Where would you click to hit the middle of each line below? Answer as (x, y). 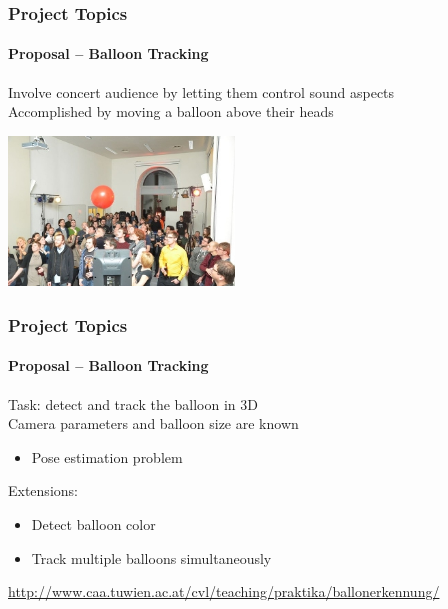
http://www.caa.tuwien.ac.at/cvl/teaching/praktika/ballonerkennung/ (224, 591)
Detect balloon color (93, 523)
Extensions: (43, 490)
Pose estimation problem (107, 456)
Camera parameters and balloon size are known (153, 423)
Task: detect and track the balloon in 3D (133, 403)
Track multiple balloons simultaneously (151, 557)
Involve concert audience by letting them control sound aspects (201, 91)
